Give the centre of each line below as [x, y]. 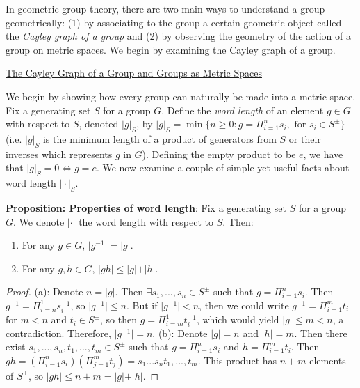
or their [305, 138]
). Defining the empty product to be [219, 154]
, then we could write [244, 305]
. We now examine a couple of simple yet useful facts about [223, 168]
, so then [118, 319]
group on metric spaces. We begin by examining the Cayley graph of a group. [171, 49]
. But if [142, 305]
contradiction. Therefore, [58, 333]
